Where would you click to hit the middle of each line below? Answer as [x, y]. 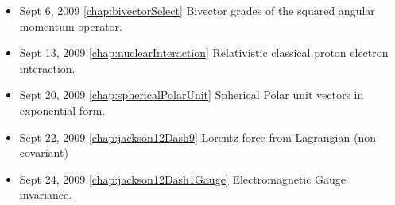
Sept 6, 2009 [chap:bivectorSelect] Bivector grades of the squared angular [197, 10]
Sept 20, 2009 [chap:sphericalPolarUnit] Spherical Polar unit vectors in [192, 95]
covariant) [44, 152]
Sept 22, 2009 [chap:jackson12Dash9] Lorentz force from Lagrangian [185, 137]
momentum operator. [71, 26]
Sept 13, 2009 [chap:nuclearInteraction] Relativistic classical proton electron [204, 53]
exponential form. [62, 110]
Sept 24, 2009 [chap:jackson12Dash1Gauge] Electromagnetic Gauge [183, 178]
